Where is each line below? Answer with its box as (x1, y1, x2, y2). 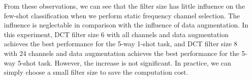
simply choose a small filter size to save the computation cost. (4, 67, 188, 77)
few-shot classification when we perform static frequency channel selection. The (4, 10, 240, 20)
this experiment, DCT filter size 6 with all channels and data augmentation (4, 29, 229, 39)
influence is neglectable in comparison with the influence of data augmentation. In (4, 20, 249, 30)
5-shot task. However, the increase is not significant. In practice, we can (18, 57, 232, 67)
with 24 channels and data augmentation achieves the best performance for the (4, 48, 239, 58)
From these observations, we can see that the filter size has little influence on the (4, 1, 245, 11)
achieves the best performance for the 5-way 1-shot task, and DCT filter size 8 (4, 39, 237, 49)
